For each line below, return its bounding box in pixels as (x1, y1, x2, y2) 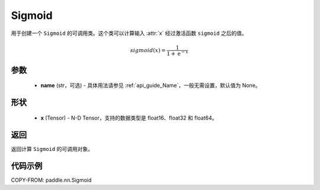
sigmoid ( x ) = (130, 47, 166, 53)
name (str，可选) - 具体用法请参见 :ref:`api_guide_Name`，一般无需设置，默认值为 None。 (40, 82, 261, 89)
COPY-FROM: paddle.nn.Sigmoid (11, 176, 92, 183)
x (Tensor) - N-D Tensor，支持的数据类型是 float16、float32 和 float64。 (40, 114, 217, 121)
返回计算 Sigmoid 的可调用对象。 (11, 145, 93, 152)
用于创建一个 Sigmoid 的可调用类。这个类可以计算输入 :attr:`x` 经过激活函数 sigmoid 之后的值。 (11, 30, 247, 37)
